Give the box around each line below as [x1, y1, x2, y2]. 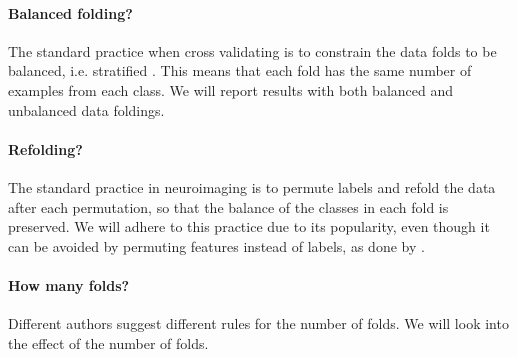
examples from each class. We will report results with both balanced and [8, 79, 454, 100]
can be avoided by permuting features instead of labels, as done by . [8, 235, 425, 256]
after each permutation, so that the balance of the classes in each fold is [8, 196, 449, 217]
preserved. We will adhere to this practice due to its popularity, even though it [8, 216, 490, 237]
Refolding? [8, 138, 83, 159]
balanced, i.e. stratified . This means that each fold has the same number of [8, 60, 472, 81]
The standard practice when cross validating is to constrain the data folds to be [8, 40, 497, 61]
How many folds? [8, 274, 130, 295]
